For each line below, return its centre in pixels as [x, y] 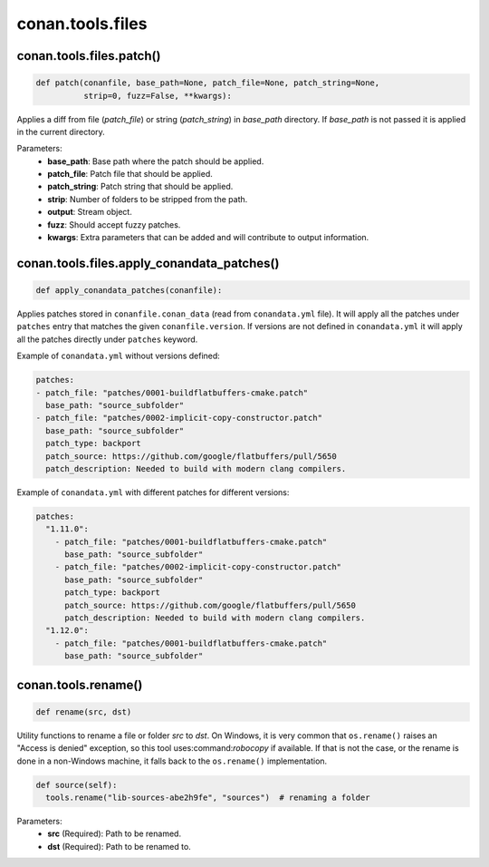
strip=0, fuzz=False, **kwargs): [158, 96]
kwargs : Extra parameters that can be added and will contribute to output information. [208, 238]
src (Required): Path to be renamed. [114, 833]
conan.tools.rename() [80, 685]
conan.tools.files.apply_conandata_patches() [148, 263]
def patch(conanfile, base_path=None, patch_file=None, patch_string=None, [208, 83]
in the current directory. [61, 132]
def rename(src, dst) [84, 711]
